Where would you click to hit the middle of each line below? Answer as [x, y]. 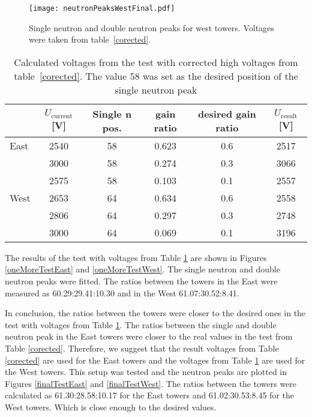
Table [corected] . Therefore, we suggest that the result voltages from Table [142, 348]
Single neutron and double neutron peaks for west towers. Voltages [151, 27]
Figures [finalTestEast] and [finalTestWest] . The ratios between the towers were [151, 383]
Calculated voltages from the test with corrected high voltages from [156, 62]
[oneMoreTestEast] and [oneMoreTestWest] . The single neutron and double [142, 269]
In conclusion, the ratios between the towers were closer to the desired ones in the [155, 313]
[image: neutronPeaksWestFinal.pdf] [102, 8]
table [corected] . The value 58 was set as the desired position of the [156, 76]
